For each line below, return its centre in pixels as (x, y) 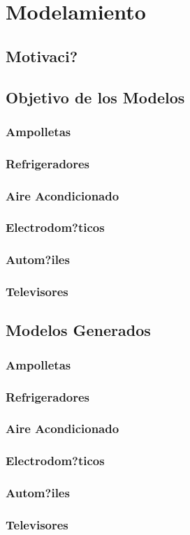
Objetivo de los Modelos (95, 97)
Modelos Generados (78, 330)
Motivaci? (42, 56)
